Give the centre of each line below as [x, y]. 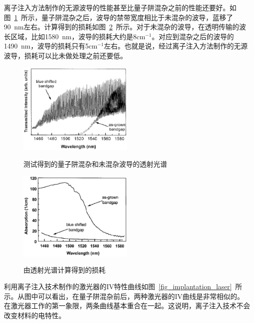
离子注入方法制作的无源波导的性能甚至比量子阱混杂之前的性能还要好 [113, 7]
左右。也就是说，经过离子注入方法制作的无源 [176, 46]
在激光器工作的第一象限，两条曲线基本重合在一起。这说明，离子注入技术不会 [127, 306]
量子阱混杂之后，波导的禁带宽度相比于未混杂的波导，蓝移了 [137, 17]
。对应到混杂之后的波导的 [193, 36]
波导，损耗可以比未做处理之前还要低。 [65, 55]
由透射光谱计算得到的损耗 [64, 270]
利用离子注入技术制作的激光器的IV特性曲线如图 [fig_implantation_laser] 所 [123, 286]
